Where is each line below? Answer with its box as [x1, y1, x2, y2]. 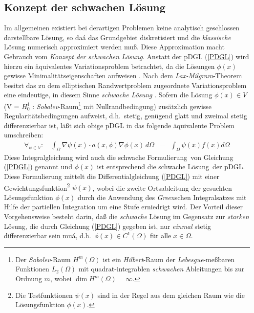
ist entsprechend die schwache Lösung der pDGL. [97, 161, 245, 172]
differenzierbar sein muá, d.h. [4, 230, 91, 241]
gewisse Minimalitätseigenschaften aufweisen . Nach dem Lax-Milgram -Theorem [4, 70, 242, 81]
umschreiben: [4, 130, 43, 140]
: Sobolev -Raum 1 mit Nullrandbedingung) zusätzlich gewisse [32, 99, 212, 111]
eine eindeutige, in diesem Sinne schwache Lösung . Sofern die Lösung [4, 89, 212, 100]
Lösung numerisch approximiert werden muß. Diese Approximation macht [4, 42, 225, 52]
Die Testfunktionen [15, 290, 73, 300]
